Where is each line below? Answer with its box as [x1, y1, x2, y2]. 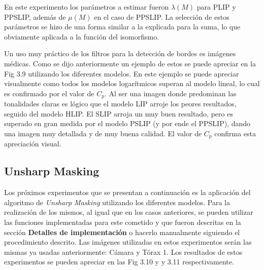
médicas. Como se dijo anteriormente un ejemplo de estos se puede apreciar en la [4, 58, 256, 68]
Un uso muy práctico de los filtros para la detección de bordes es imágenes [4, 48, 236, 59]
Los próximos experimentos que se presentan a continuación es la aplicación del [4, 187, 251, 198]
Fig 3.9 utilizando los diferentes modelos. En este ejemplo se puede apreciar [4, 68, 239, 79]
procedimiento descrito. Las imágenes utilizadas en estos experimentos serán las [4, 237, 252, 247]
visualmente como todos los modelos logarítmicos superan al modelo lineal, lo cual [4, 78, 260, 89]
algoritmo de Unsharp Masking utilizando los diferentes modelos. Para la [4, 197, 230, 207]
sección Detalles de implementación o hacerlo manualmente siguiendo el [4, 226, 240, 237]
